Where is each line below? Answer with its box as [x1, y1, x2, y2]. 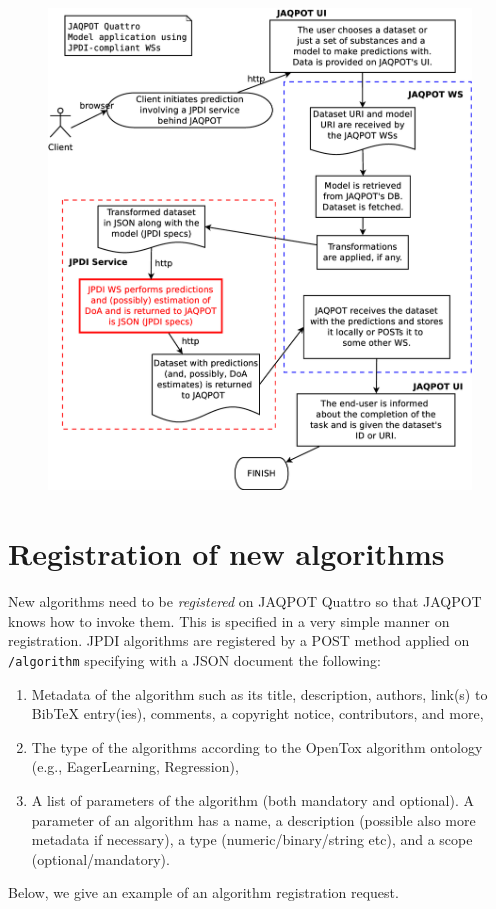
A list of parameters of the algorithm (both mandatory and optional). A [31, 789, 474, 810]
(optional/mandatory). [31, 848, 170, 869]
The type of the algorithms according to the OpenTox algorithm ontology [31, 736, 483, 757]
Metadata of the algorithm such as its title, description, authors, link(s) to [31, 683, 488, 704]
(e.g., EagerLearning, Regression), [31, 756, 239, 777]
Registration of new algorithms [8, 533, 445, 574]
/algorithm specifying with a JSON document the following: [8, 649, 381, 670]
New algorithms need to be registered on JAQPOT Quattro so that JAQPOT [8, 591, 482, 612]
